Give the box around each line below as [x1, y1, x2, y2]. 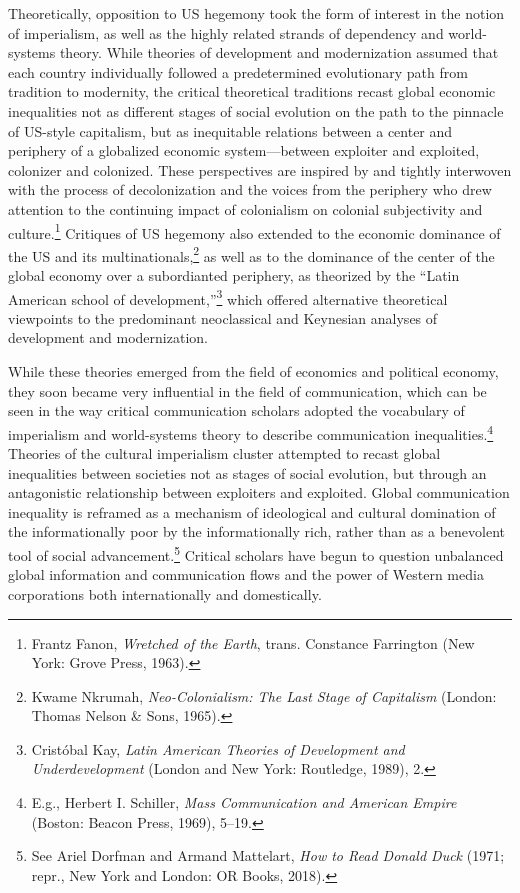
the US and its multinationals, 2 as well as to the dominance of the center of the [8, 242, 495, 266]
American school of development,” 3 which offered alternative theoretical [8, 285, 448, 309]
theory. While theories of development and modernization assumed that [59, 42, 499, 63]
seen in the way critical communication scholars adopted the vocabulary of [8, 400, 465, 421]
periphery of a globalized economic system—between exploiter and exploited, [8, 140, 480, 161]
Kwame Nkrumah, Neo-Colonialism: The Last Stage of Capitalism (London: [31, 685, 497, 706]
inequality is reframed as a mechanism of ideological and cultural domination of [8, 501, 496, 522]
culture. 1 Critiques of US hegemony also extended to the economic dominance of [8, 219, 501, 243]
